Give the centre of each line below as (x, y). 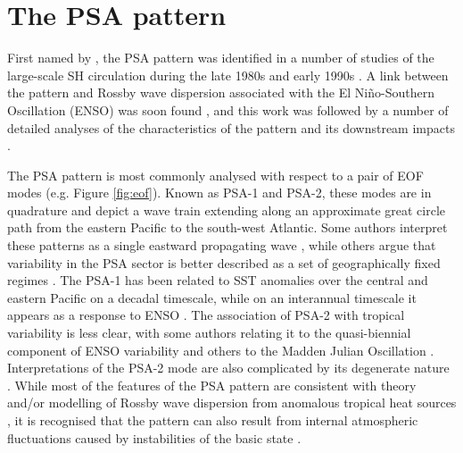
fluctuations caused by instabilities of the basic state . (154, 437)
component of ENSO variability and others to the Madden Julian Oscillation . (221, 350)
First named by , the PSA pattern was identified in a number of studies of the (221, 58)
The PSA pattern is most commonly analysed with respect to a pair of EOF (215, 175)
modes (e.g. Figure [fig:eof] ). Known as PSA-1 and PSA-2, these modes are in (219, 193)
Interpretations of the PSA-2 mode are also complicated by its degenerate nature (228, 368)
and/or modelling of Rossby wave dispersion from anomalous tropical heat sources (232, 403)
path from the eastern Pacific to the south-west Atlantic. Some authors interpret (227, 227)
